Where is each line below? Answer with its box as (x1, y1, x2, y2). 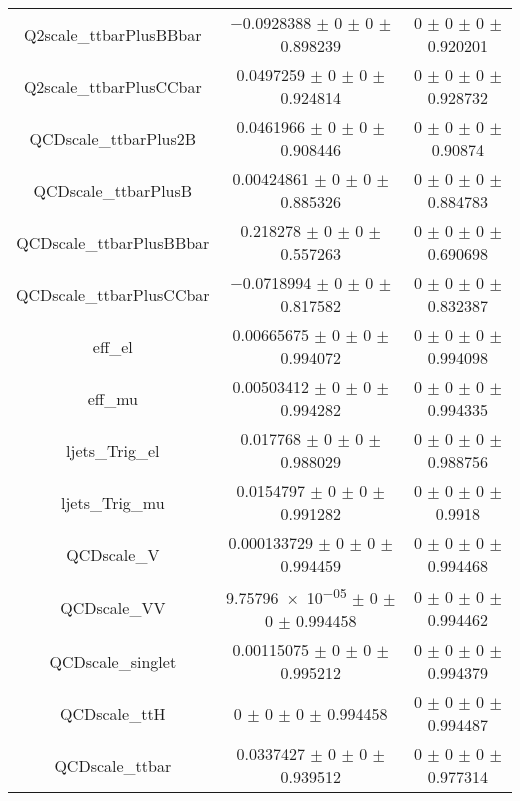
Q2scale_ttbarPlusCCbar (23, 74, 202, 98)
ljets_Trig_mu (60, 490, 165, 514)
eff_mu (87, 386, 138, 410)
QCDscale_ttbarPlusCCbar (16, 282, 210, 306)
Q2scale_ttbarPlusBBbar (24, 22, 202, 46)
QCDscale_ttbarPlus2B (29, 126, 197, 150)
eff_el (92, 334, 133, 358)
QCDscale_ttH (59, 701, 166, 725)
